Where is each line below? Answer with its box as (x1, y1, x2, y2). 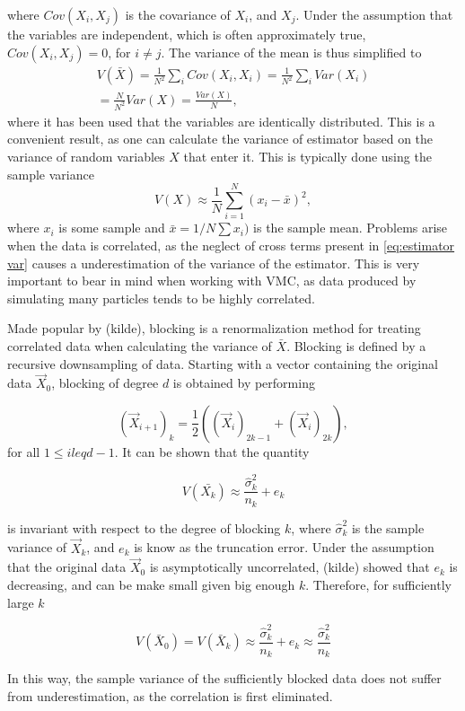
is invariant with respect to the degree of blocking (7, 518, 281, 537)
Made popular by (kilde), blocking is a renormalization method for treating (7, 319, 421, 338)
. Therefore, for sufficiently (305, 575, 452, 593)
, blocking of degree (51, 373, 159, 392)
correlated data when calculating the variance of (7, 336, 272, 355)
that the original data (7, 557, 127, 576)
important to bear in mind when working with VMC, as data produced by (7, 271, 417, 290)
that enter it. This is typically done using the (183, 147, 432, 166)
